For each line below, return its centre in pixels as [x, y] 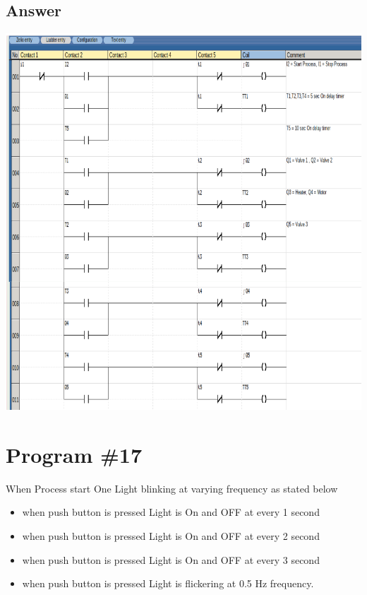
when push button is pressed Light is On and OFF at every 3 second [171, 559]
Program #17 [74, 454]
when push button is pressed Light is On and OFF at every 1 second [171, 512]
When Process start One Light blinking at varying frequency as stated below [172, 488]
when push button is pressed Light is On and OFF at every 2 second [171, 535]
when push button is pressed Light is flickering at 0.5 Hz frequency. [168, 583]
